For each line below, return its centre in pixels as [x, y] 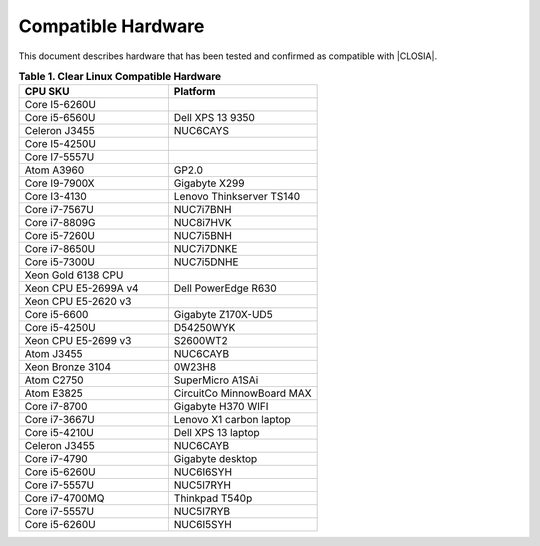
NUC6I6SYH [203, 472]
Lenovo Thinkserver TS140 [237, 197]
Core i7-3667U [59, 420]
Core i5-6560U [60, 118]
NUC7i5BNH [202, 236]
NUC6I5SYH [202, 525]
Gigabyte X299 [209, 183]
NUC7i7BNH [202, 210]
